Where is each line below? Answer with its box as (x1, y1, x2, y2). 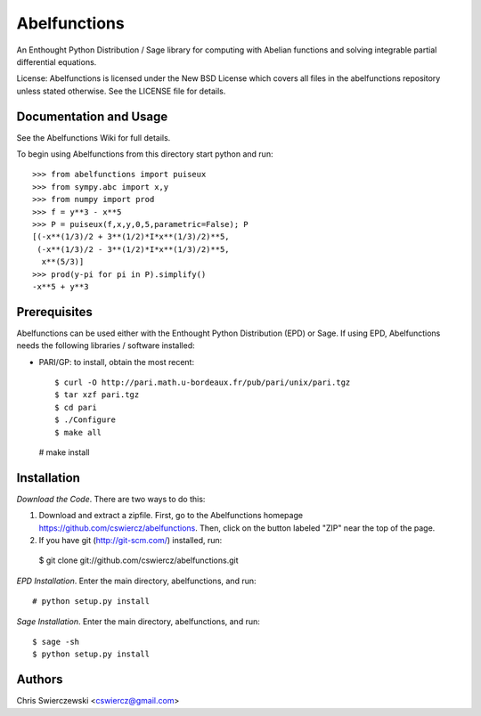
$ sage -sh (32, 637, 80, 647)
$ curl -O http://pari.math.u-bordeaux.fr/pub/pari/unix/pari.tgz (54, 378, 351, 387)
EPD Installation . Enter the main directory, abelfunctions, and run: (16, 575, 257, 586)
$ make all (54, 427, 102, 437)
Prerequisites (16, 304, 93, 320)
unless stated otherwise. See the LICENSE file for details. (16, 85, 226, 96)
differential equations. (16, 56, 97, 67)
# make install (38, 446, 90, 458)
